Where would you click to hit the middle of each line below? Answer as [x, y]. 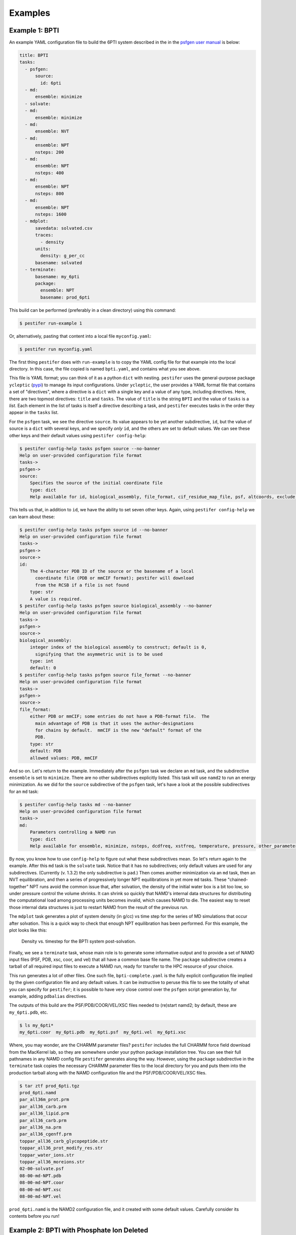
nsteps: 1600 [51, 214]
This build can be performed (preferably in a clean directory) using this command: [92, 310]
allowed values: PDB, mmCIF [64, 758]
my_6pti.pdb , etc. [29, 1012]
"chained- [238, 880]
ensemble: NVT [52, 131]
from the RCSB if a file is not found [82, 585]
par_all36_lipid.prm [44, 1113]
